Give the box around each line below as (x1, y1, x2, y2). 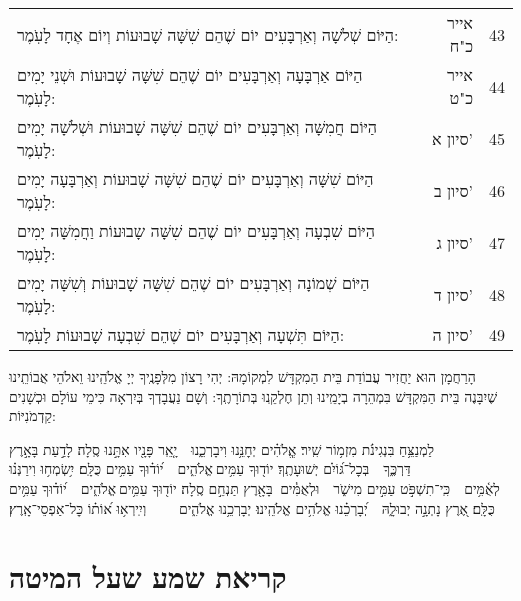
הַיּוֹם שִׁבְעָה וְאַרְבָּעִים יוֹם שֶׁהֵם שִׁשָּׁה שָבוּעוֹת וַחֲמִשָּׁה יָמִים (17, 219, 376, 242)
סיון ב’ (434, 178, 473, 202)
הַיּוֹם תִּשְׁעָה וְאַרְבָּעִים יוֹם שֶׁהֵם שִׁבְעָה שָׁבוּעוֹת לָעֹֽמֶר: (17, 323, 345, 346)
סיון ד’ (434, 282, 473, 306)
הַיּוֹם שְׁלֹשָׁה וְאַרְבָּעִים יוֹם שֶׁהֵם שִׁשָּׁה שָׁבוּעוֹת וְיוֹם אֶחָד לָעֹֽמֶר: (17, 22, 399, 46)
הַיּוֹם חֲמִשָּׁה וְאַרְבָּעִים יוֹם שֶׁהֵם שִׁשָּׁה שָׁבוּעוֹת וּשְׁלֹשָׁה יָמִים (17, 115, 378, 138)
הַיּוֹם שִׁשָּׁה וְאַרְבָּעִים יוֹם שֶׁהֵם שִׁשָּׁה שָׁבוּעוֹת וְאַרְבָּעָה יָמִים (17, 167, 374, 190)
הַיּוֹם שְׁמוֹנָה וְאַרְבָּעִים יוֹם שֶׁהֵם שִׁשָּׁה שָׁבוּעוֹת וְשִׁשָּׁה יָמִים (17, 271, 370, 294)
